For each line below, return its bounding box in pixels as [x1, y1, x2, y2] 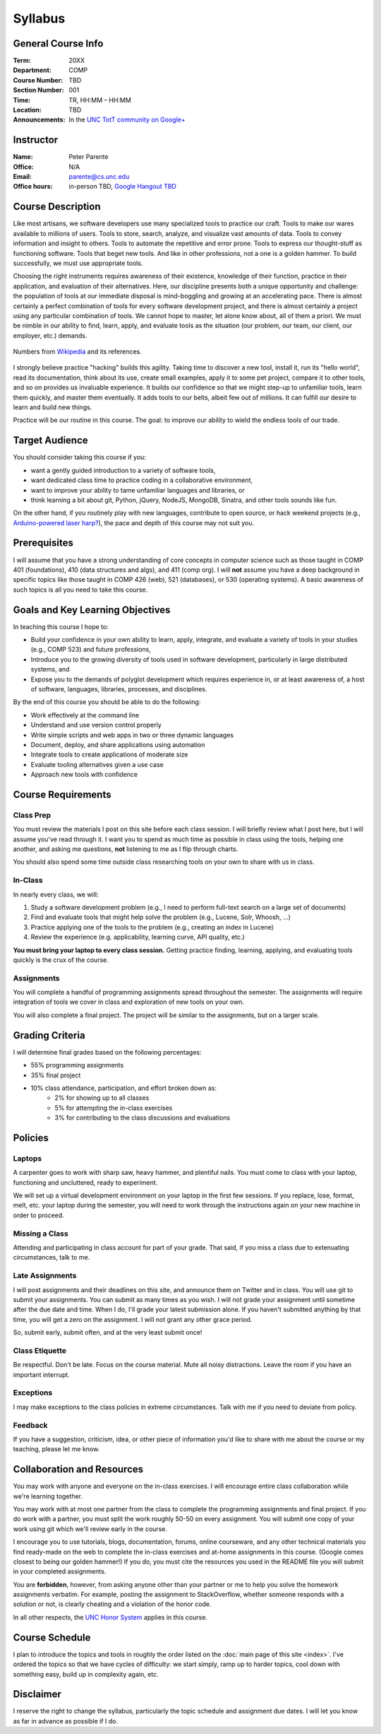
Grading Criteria [13, 1029, 85, 1041]
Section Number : [13, 86, 64, 95]
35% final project [30, 1071, 81, 1079]
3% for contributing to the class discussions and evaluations [54, 1113, 231, 1122]
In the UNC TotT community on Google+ [68, 115, 186, 124]
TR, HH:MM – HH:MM [68, 95, 132, 104]
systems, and [30, 665, 70, 674]
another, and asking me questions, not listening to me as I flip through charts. [13, 845, 238, 853]
